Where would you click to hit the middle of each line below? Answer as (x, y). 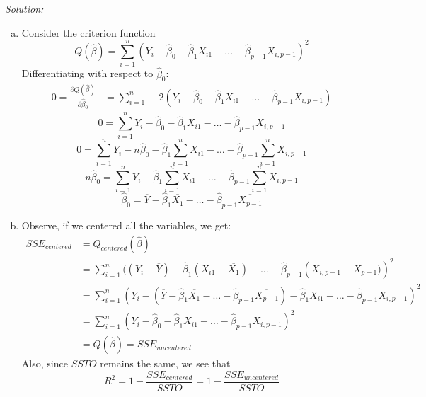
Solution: (24, 8)
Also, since (45, 363)
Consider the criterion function (88, 32)
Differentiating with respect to (87, 73)
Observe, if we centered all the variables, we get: (126, 225)
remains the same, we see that (165, 363)
